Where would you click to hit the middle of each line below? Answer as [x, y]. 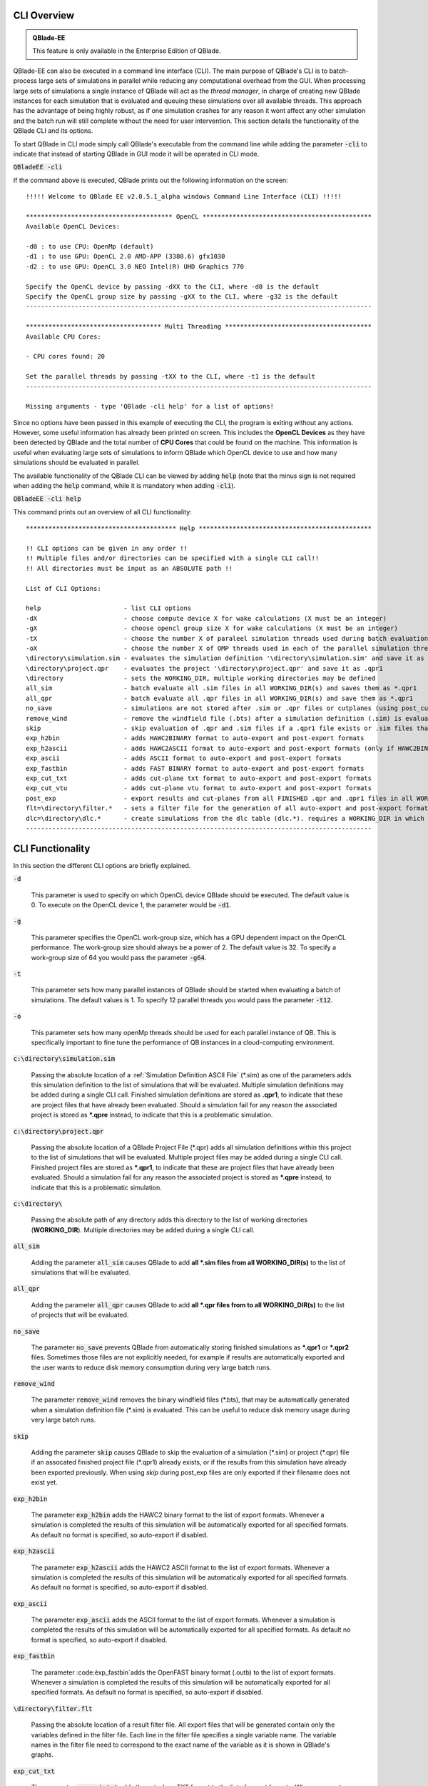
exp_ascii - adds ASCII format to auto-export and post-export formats [184, 758]
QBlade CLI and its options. [53, 131]
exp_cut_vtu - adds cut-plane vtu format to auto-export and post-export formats [199, 788]
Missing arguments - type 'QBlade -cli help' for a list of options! [150, 406]
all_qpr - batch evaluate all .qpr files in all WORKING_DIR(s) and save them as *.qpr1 [220, 698]
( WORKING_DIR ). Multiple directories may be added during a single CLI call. [143, 1229]
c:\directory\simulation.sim [64, 1059]
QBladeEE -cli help [47, 499]
